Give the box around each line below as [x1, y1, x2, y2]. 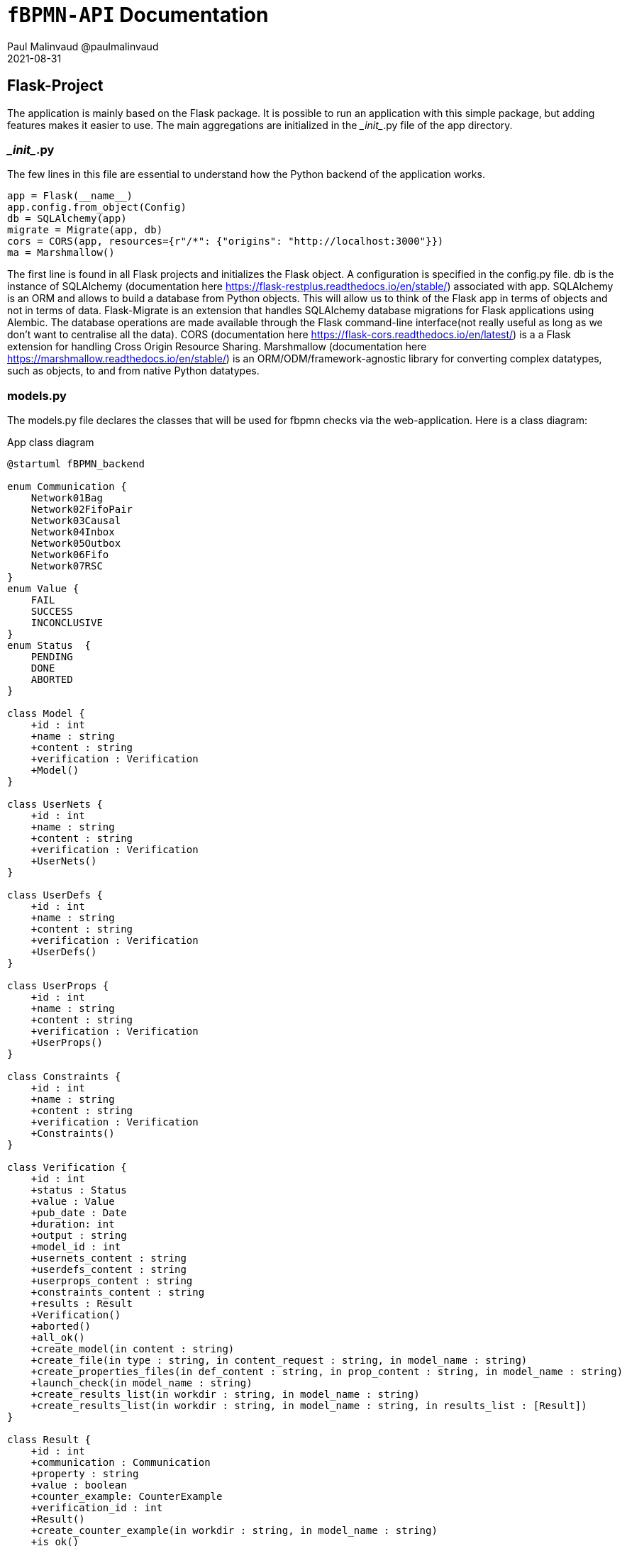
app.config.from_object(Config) [7, 201, 187, 213]
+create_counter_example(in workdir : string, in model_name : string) [30, 1525, 438, 1537]
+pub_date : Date [30, 1207, 127, 1219]
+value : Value [30, 1196, 115, 1208]
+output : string [30, 1230, 127, 1242]
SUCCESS [30, 606, 73, 618]
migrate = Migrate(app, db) [7, 224, 163, 236]
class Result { [7, 1434, 91, 1446]
